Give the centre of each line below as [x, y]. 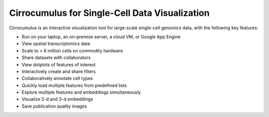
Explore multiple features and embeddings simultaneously [81, 92]
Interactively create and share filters [59, 71]
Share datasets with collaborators [56, 58]
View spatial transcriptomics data [56, 44]
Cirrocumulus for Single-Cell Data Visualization [109, 13]
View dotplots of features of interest [59, 64]
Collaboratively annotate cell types [57, 78]
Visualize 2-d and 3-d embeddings [57, 99]
